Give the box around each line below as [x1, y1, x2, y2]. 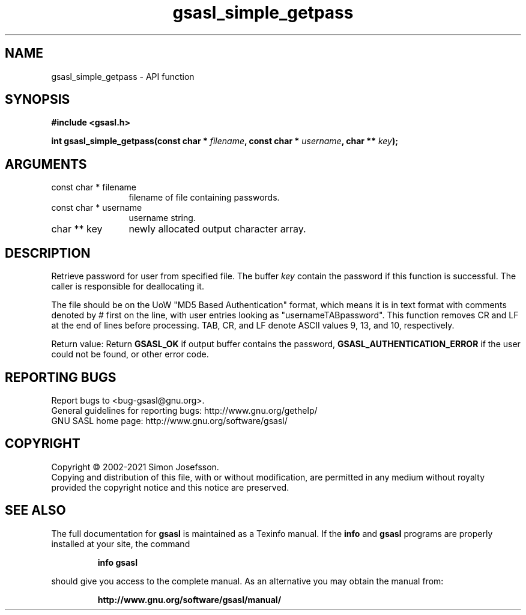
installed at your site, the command [51, 538, 190, 549]
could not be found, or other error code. [51, 349, 209, 360]
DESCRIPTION [5, 245, 91, 261]
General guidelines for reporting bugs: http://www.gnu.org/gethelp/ [51, 405, 318, 416]
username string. [128, 213, 196, 223]
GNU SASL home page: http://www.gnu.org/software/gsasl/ [51, 415, 288, 426]
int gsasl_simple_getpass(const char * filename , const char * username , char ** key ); [51, 136, 399, 147]
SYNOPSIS [5, 92, 70, 108]
